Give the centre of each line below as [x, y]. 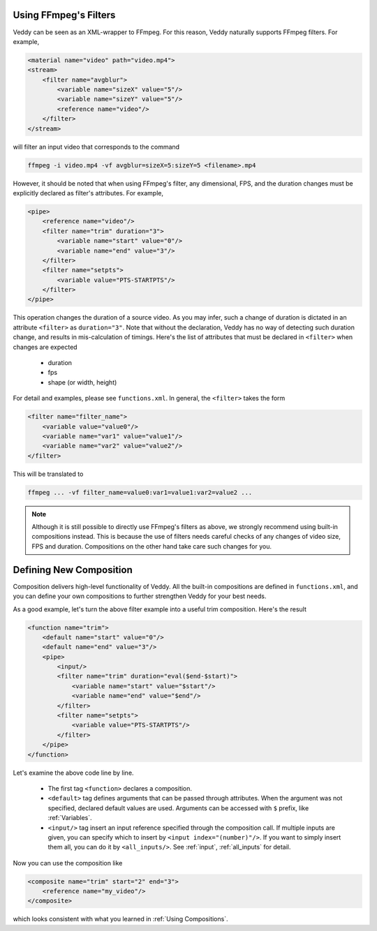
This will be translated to [48, 474]
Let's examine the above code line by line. [73, 773]
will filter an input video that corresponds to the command [96, 147]
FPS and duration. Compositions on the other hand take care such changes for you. [152, 546]
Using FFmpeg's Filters [64, 15]
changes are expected [45, 347]
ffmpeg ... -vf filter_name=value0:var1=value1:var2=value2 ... [140, 492]
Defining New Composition [73, 570]
